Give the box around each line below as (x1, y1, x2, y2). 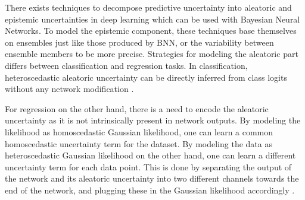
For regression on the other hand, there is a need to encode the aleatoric (5, 102, 269, 115)
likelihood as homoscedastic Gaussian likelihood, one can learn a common (5, 125, 273, 138)
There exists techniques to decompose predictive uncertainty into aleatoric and (5, 1, 292, 13)
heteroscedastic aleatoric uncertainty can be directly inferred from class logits (5, 71, 287, 83)
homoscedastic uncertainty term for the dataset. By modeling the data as (5, 137, 272, 150)
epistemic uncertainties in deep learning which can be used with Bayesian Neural (5, 12, 300, 25)
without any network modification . (5, 82, 134, 95)
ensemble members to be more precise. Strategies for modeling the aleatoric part (5, 47, 298, 60)
